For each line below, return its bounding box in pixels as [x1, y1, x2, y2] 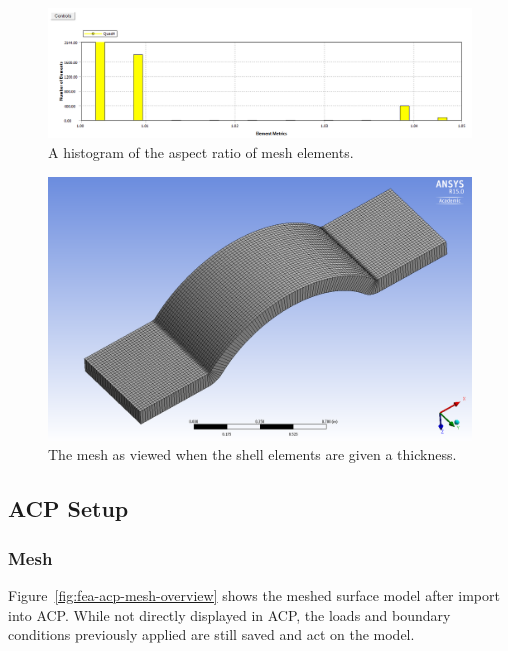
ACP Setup [8, 493, 129, 524]
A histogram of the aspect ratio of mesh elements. [48, 142, 354, 163]
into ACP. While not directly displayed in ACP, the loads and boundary [8, 604, 451, 625]
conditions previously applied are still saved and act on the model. [8, 624, 415, 645]
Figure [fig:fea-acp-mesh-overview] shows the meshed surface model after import [8, 584, 500, 605]
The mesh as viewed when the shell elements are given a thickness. [48, 444, 457, 465]
